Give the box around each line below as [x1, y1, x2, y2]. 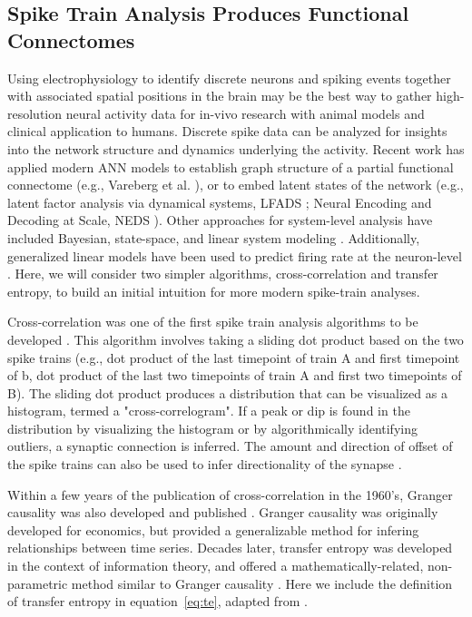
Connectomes [7, 25, 135, 54]
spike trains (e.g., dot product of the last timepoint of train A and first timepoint [7, 348, 460, 367]
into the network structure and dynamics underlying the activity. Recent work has [7, 139, 465, 158]
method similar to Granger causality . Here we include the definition [71, 573, 453, 593]
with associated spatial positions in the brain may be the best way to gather [7, 86, 432, 105]
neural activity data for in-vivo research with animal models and [65, 103, 425, 122]
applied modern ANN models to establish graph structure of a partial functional [7, 157, 454, 176]
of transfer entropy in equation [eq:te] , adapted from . [7, 592, 308, 611]
